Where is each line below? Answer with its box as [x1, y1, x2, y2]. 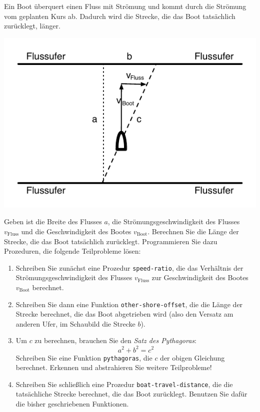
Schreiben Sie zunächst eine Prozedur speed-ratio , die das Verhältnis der [15, 262, 243, 273]
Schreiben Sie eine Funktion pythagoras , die [15, 352, 152, 363]
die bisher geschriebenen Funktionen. [15, 399, 129, 409]
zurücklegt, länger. [4, 20, 60, 31]
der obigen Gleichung [160, 352, 225, 363]
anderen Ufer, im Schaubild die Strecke [15, 318, 135, 329]
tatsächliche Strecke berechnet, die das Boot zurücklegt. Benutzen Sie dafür [15, 389, 247, 399]
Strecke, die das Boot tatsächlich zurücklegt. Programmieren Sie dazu [4, 236, 217, 246]
